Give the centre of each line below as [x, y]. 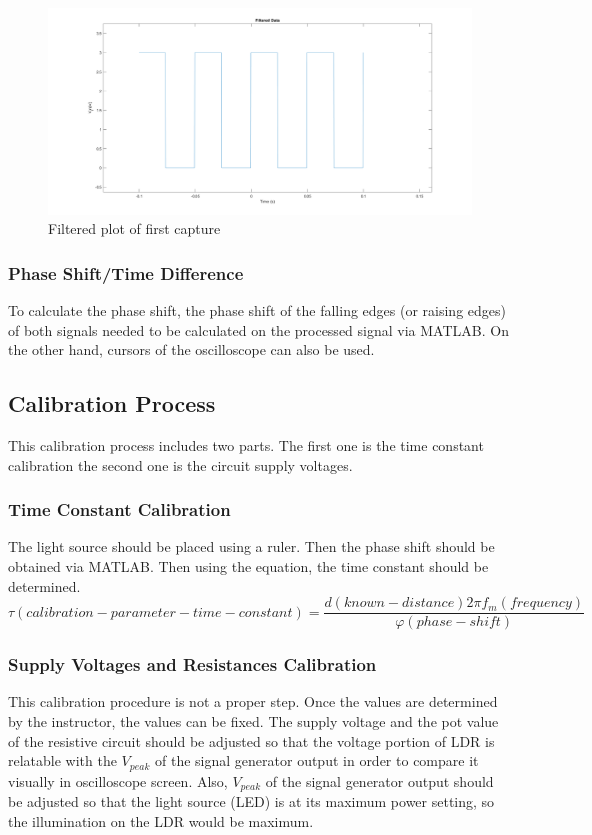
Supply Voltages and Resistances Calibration [192, 664]
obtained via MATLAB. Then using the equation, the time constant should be [248, 566]
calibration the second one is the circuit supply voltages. [180, 464]
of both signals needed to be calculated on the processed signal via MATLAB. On [258, 329]
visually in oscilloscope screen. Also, [118, 780]
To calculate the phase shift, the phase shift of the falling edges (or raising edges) [257, 310]
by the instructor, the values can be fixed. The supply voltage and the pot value [253, 721]
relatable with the [62, 760]
